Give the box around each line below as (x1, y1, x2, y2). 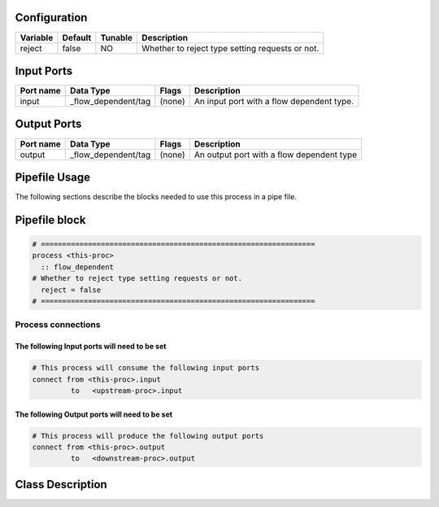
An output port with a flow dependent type (193, 149, 358, 160)
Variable (20, 32, 54, 43)
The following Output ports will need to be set (15, 409, 173, 419)
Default (62, 32, 92, 43)
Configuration (15, 11, 88, 24)
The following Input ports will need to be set (15, 342, 167, 352)
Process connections (15, 319, 101, 330)
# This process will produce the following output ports (32, 431, 264, 440)
